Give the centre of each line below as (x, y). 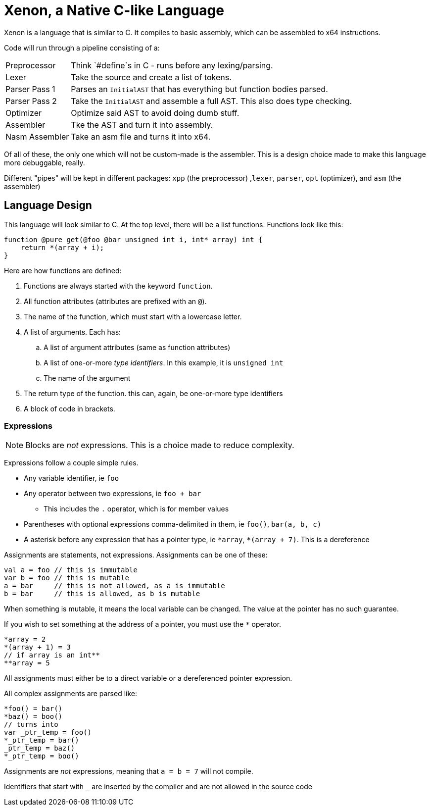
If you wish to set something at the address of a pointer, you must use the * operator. (143, 624)
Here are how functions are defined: (63, 270)
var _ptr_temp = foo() (48, 733)
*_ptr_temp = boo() (42, 756)
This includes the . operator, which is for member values (136, 509)
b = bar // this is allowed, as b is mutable (102, 594)
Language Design (48, 205)
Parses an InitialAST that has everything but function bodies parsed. (199, 89)
